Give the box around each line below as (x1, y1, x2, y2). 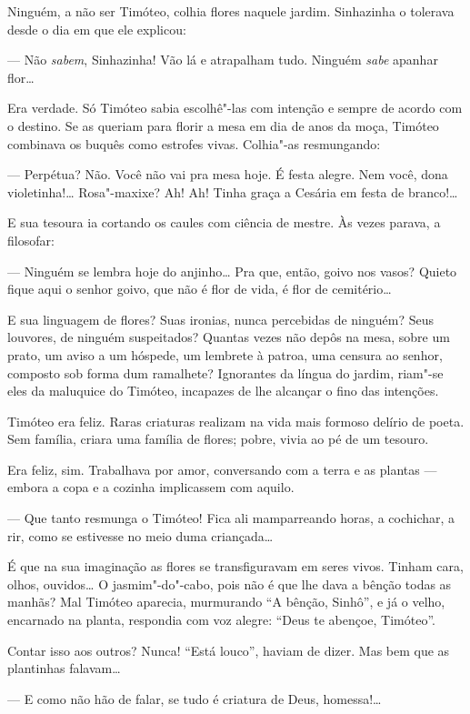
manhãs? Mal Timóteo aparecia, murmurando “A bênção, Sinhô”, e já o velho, (7, 592, 445, 611)
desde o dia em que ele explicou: (7, 19, 186, 38)
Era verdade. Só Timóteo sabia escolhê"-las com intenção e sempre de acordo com (7, 98, 463, 117)
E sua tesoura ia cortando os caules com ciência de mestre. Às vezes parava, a (7, 213, 441, 232)
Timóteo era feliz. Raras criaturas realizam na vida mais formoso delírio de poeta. (7, 411, 465, 430)
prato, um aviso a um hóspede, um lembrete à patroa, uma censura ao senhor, (7, 345, 443, 364)
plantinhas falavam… (7, 659, 121, 678)
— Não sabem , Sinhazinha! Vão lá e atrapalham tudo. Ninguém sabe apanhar (7, 50, 438, 69)
